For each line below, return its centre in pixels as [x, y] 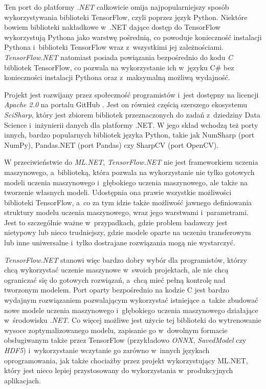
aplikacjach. [23, 380]
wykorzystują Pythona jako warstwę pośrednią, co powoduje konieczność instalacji [133, 37]
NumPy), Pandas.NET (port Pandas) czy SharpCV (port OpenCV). [112, 144]
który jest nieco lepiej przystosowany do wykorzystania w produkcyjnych [119, 370]
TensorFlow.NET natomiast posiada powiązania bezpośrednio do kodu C [119, 57]
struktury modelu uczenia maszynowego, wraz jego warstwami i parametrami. [126, 212]
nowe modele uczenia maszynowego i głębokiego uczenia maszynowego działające [131, 310]
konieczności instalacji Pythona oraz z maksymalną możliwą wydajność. [117, 77]
